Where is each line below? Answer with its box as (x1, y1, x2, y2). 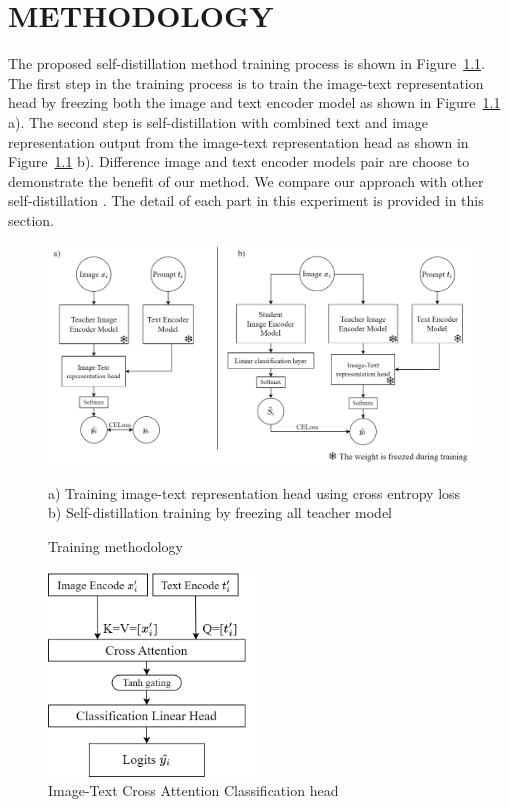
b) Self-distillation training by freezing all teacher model (48, 502, 393, 523)
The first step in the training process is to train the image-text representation (8, 72, 484, 93)
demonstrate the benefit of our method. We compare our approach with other (8, 170, 484, 191)
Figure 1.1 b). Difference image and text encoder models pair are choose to (8, 151, 470, 172)
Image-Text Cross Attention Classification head (48, 780, 339, 801)
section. (8, 209, 54, 230)
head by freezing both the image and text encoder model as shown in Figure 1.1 (8, 92, 501, 113)
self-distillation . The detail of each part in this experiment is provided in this (8, 190, 484, 211)
